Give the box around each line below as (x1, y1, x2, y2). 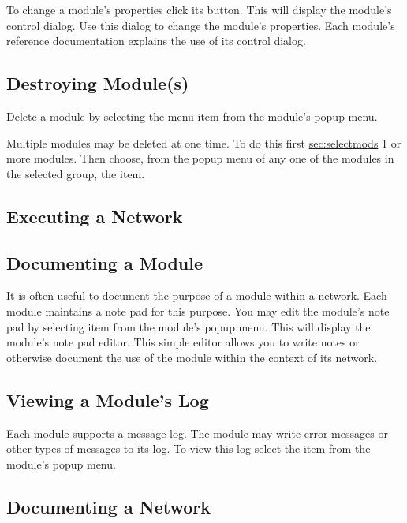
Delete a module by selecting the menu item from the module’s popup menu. (6, 107, 378, 124)
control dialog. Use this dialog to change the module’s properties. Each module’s (6, 17, 395, 33)
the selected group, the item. (6, 165, 145, 181)
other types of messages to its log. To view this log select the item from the (6, 440, 371, 457)
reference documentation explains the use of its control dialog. (6, 32, 306, 49)
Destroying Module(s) (6, 71, 189, 95)
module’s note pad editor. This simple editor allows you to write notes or (6, 334, 360, 350)
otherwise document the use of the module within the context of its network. (6, 349, 378, 365)
